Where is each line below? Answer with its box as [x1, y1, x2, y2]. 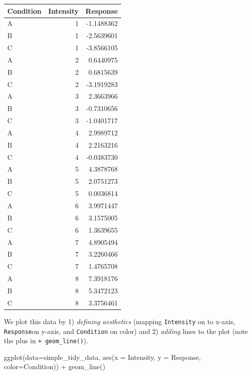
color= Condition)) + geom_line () [4, 361, 105, 372]
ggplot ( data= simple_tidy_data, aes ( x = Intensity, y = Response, [4, 352, 201, 362]
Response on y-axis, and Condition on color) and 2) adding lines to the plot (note [4, 326, 248, 336]
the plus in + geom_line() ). [4, 335, 88, 346]
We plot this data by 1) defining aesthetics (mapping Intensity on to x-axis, [4, 316, 235, 326]
